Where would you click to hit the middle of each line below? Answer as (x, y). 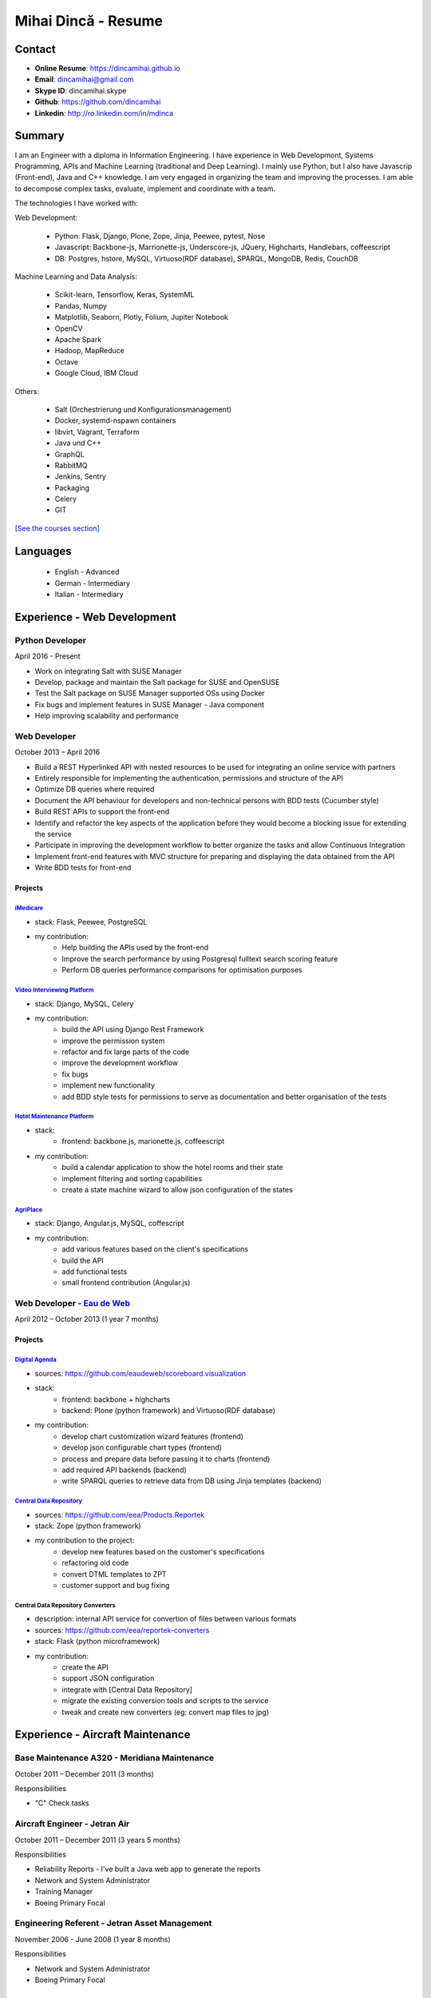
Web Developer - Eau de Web (73, 1303)
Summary (40, 136)
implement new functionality (109, 1085)
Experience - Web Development (95, 617)
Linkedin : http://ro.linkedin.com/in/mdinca (104, 113)
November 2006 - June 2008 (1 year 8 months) (93, 1939)
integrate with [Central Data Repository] (127, 1690)
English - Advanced (87, 572)
